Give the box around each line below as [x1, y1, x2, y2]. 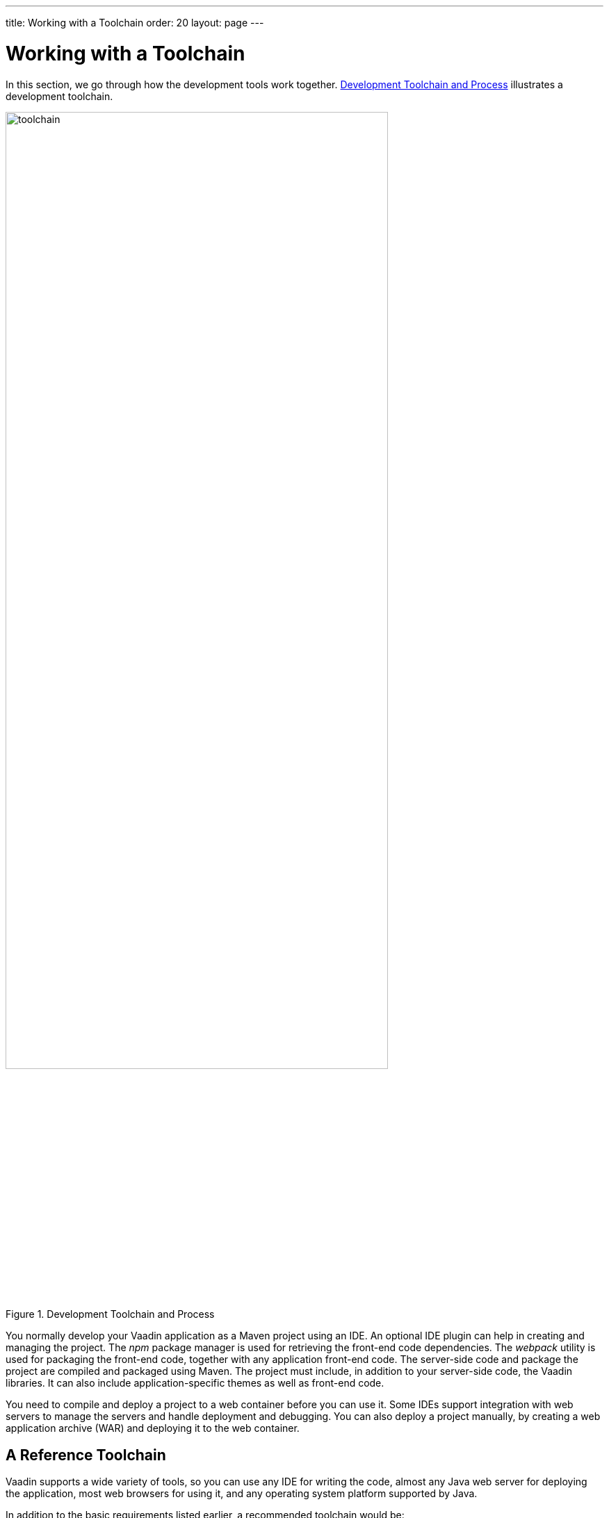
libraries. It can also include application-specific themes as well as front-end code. [6, 1377, 384, 1389]
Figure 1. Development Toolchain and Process [6, 1308, 215, 1321]
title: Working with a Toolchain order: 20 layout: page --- [6, 17, 264, 28]
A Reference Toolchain [6, 1446, 166, 1464]
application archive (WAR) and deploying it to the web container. [6, 1422, 300, 1435]
